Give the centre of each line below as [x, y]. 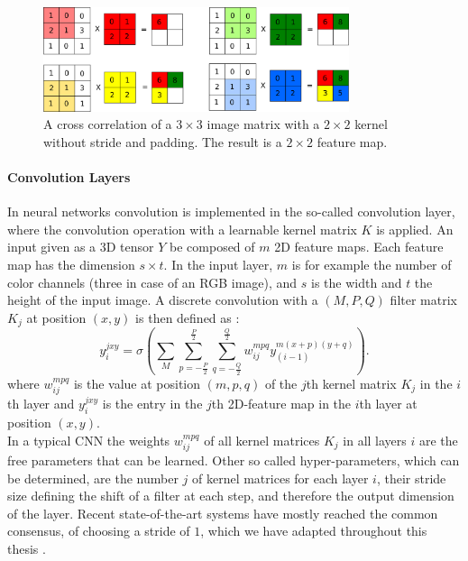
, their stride [411, 478]
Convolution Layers [69, 176]
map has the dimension [71, 264]
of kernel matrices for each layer [280, 478]
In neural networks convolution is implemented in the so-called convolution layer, [231, 212]
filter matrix [423, 300]
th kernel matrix [351, 383]
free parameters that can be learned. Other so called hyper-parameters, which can [234, 460]
